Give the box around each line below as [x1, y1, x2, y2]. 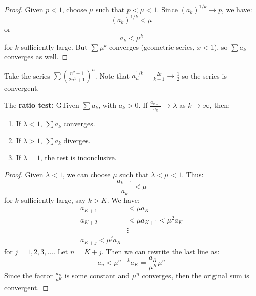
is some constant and [64, 270, 130, 281]
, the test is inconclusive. [40, 152, 117, 163]
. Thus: [182, 169, 204, 180]
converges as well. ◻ [4, 51, 68, 62]
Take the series [4, 70, 50, 81]
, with [98, 100, 116, 110]
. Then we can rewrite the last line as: [101, 246, 220, 256]
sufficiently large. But [21, 41, 88, 52]
